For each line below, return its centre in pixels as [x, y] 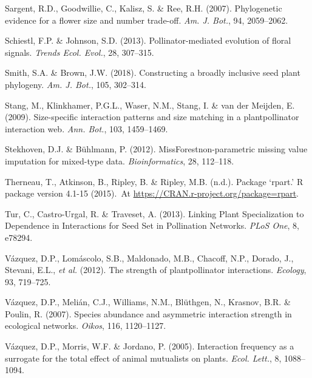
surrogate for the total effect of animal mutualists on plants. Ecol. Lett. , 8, [143, 358]
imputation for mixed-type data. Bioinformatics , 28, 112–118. [120, 160]
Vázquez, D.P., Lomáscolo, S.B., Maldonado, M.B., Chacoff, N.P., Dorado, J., [149, 258]
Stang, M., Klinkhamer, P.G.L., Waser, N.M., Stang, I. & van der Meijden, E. [150, 105]
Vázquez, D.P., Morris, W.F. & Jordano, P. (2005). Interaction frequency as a [150, 346]
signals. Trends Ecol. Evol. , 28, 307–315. [80, 52]
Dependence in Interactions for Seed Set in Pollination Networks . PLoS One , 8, [152, 225]
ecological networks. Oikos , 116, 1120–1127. [86, 326]
